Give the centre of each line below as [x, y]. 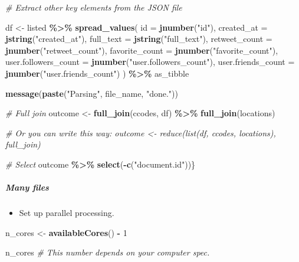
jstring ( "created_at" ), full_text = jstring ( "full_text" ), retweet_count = [139, 39]
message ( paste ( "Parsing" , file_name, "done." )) [92, 93]
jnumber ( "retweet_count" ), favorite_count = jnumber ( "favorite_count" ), [142, 50]
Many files [27, 187]
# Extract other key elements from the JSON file [94, 7]
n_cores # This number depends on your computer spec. [108, 252]
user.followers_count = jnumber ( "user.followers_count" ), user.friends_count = [150, 62]
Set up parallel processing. [67, 213]
